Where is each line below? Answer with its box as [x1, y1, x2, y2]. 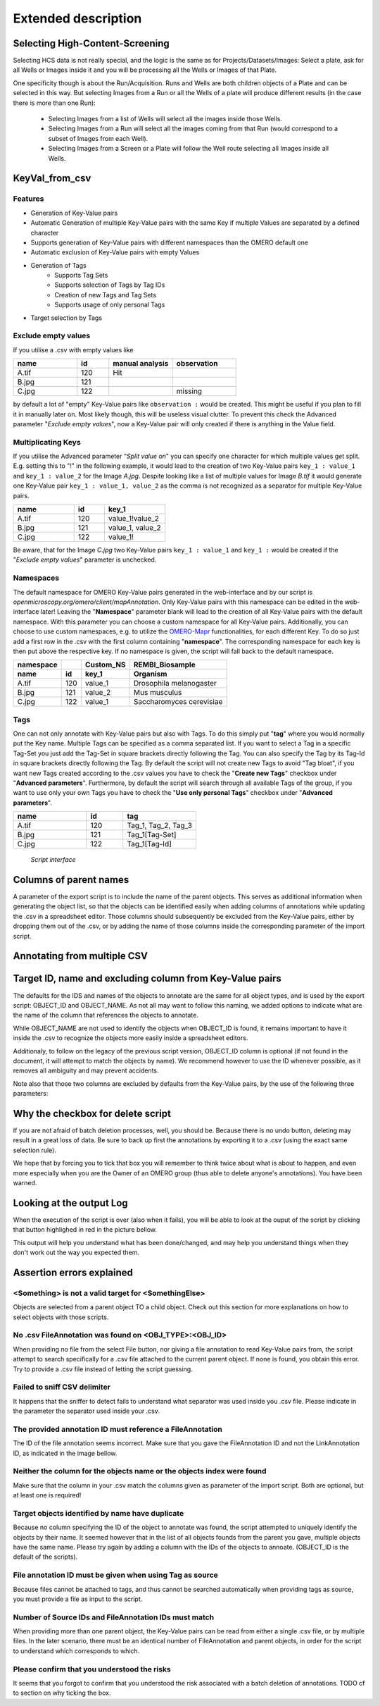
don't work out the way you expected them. [13, 1248, 140, 1257]
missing [176, 386, 203, 396]
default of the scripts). [13, 1552, 78, 1561]
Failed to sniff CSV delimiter [13, 1382, 110, 1392]
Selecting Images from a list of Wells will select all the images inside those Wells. [48, 115, 283, 123]
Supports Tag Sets [54, 271, 108, 280]
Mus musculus [134, 688, 182, 698]
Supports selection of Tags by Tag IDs [54, 280, 165, 289]
